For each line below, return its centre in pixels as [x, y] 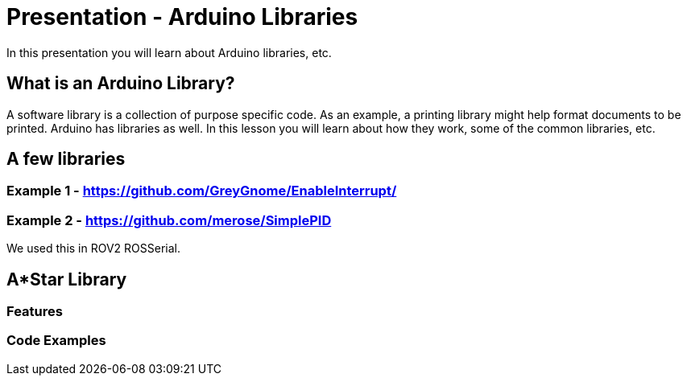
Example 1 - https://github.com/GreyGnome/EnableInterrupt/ [202, 191]
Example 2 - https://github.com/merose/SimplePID [169, 220]
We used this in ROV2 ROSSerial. [94, 249]
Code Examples [56, 341]
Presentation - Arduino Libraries [182, 17]
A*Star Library [67, 279]
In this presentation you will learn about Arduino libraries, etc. [169, 52]
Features [35, 312]
